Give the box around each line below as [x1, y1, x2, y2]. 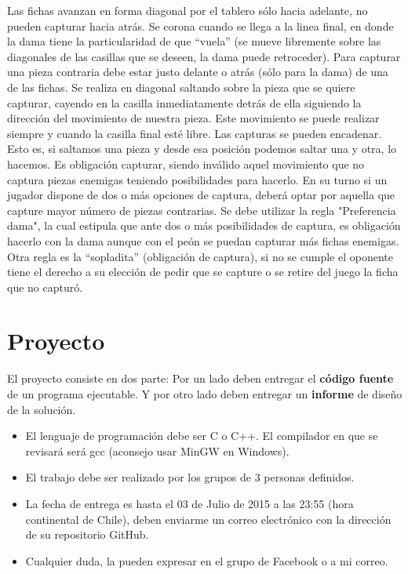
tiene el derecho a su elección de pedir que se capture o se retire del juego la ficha [7, 263, 399, 280]
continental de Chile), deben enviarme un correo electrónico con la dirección [25, 510, 392, 527]
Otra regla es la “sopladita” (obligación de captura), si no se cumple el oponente [7, 248, 393, 264]
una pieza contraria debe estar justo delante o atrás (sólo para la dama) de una [7, 64, 388, 80]
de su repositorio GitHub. [25, 526, 149, 543]
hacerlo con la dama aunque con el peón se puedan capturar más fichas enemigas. [7, 232, 399, 249]
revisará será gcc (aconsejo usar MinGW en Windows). [25, 442, 290, 459]
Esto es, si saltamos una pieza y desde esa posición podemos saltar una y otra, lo [7, 140, 397, 157]
